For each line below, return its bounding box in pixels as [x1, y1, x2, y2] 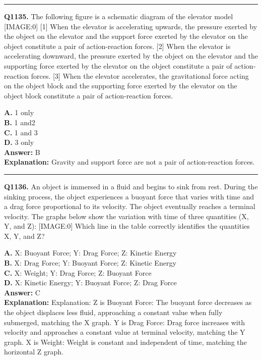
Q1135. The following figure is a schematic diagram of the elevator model [4, 11, 233, 21]
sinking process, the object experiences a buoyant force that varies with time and [4, 191, 254, 201]
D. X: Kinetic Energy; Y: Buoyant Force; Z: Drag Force [4, 277, 177, 288]
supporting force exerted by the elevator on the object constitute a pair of [4, 60, 232, 71]
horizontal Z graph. [4, 346, 63, 357]
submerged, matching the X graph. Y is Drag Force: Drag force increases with [4, 317, 245, 327]
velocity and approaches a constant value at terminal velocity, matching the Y [4, 327, 245, 337]
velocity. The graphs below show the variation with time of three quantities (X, [4, 211, 249, 221]
